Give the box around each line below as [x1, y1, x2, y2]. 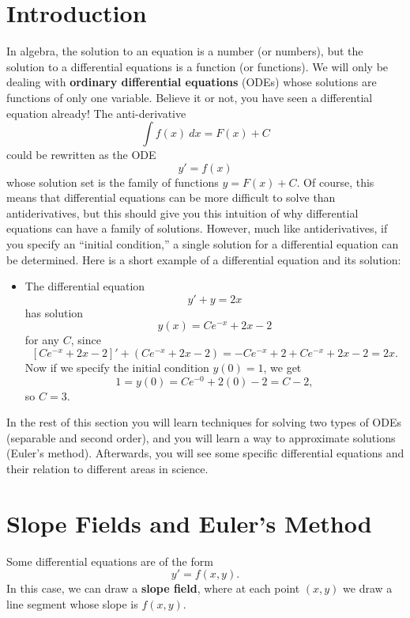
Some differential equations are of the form [6, 552, 213, 569]
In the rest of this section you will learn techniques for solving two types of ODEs [6, 414, 401, 430]
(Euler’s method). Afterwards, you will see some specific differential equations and [6, 445, 404, 461]
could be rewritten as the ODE [6, 146, 156, 163]
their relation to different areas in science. [6, 461, 209, 477]
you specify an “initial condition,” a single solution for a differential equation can [6, 236, 399, 252]
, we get [263, 359, 302, 376]
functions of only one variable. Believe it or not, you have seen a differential [6, 89, 373, 105]
